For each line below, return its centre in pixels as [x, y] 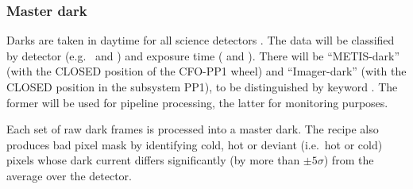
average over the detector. [69, 175]
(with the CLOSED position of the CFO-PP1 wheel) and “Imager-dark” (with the [206, 71]
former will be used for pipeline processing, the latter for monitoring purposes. [197, 102]
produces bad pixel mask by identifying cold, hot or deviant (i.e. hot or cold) [195, 144]
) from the [349, 160]
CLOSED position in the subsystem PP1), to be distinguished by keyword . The [202, 87]
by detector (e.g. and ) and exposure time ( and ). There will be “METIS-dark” [203, 55]
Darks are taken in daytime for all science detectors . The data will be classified [201, 40]
